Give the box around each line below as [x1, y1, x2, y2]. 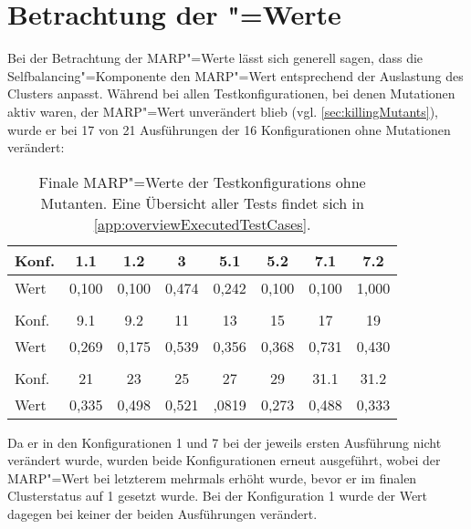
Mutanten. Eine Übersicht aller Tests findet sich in [40, 192, 364, 213]
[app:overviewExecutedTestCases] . [93, 213, 311, 234]
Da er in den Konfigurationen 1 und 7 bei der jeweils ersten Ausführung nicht [7, 432, 442, 451]
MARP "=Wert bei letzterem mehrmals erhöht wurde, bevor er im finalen [7, 468, 417, 487]
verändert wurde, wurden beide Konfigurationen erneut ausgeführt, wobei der [7, 451, 441, 470]
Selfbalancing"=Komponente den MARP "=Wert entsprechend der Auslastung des [7, 66, 464, 85]
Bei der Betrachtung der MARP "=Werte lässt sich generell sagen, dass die [7, 48, 424, 67]
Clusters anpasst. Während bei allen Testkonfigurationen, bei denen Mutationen [7, 84, 455, 103]
